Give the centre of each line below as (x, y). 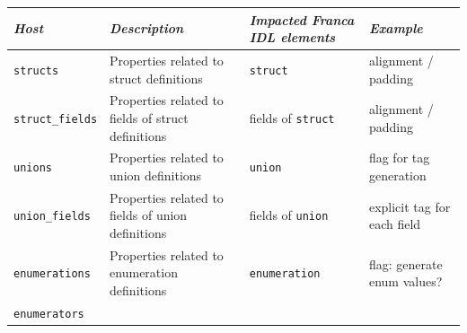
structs (36, 70)
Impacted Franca (302, 19)
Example (396, 28)
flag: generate (405, 263)
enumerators (49, 314)
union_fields (52, 217)
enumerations (52, 274)
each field (395, 224)
